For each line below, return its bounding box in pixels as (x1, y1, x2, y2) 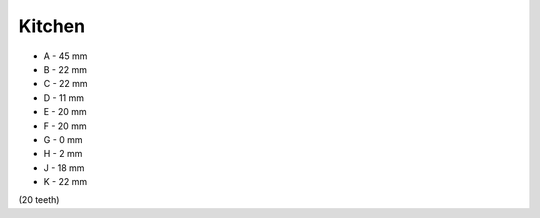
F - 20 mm (43, 120, 87, 132)
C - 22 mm (43, 78, 89, 90)
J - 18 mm (43, 161, 85, 174)
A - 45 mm (43, 50, 88, 62)
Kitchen (18, 15, 85, 37)
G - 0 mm (43, 133, 84, 145)
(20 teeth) (18, 194, 60, 206)
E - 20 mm (43, 106, 87, 118)
